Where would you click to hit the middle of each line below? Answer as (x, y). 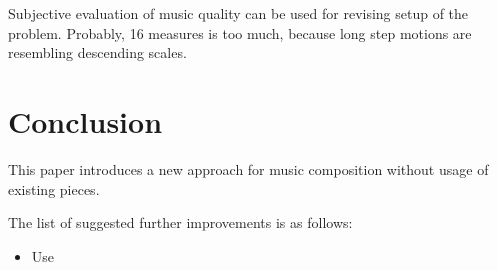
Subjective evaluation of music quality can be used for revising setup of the (238, 13)
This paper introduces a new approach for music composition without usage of (248, 168)
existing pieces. (54, 188)
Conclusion (85, 120)
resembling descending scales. (97, 52)
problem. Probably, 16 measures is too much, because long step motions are (240, 32)
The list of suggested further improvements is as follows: (180, 222)
